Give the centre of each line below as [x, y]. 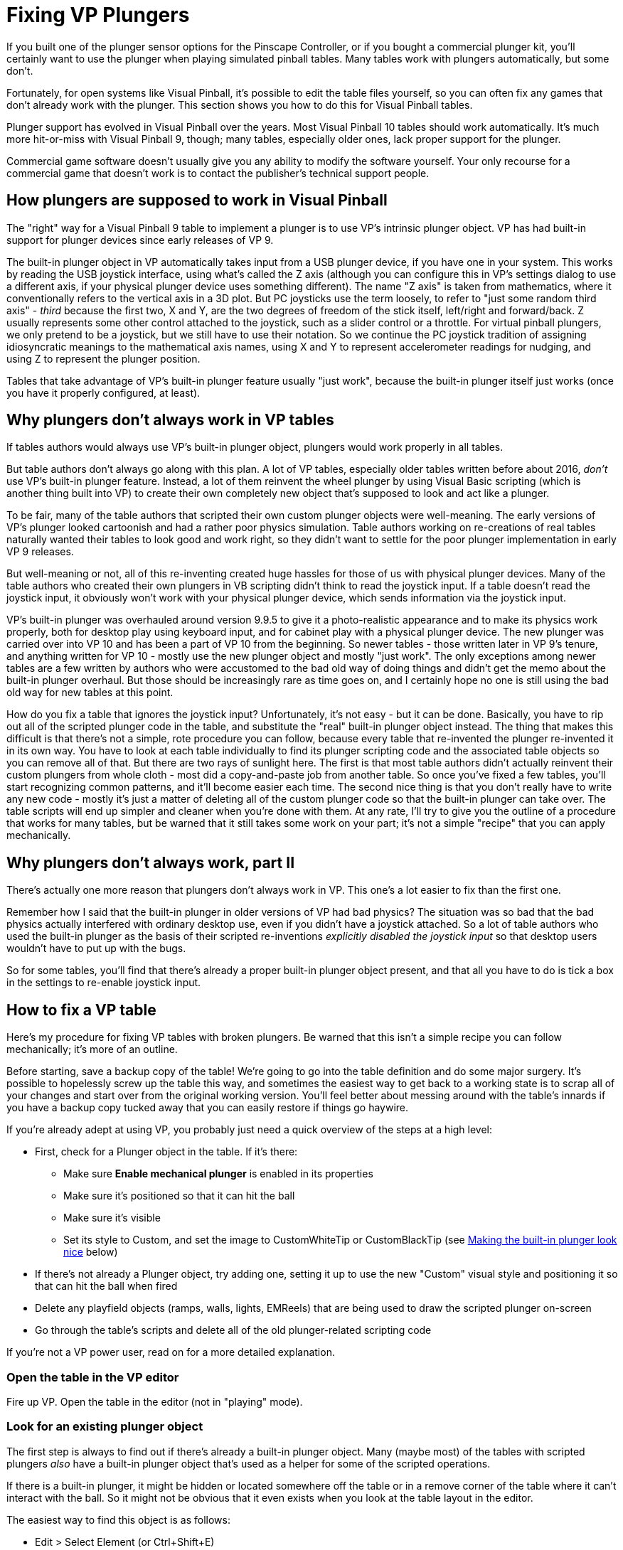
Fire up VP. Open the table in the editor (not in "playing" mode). [155, 1401]
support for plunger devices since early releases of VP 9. [140, 240]
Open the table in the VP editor [93, 1377]
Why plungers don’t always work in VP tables [170, 420]
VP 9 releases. [40, 552]
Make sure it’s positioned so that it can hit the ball [179, 1196]
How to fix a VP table [81, 1010]
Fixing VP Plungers [98, 15]
